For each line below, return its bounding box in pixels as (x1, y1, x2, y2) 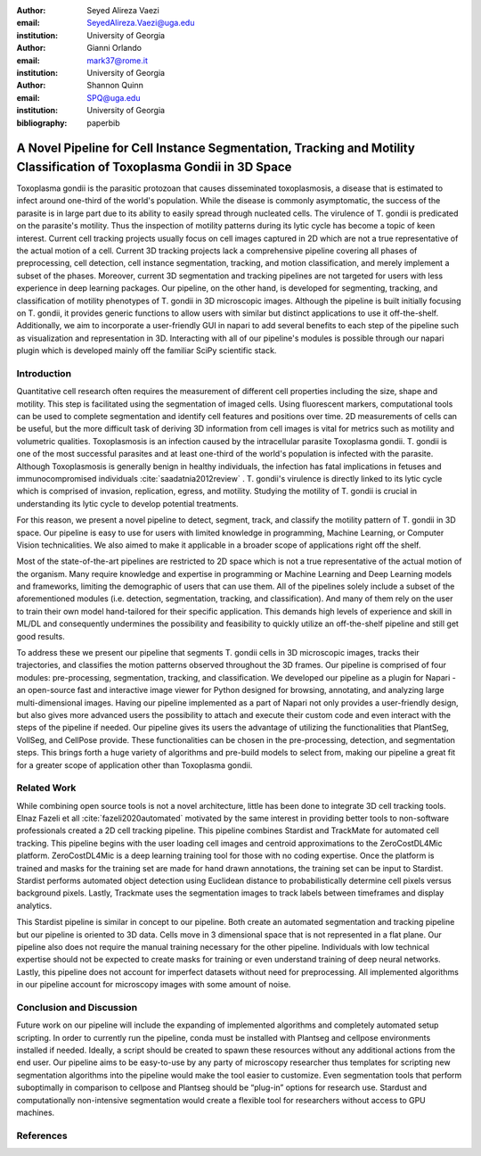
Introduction (16, 367, 71, 379)
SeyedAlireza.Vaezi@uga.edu (86, 18, 195, 29)
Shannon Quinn (86, 80, 144, 91)
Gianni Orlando (86, 43, 143, 54)
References (16, 1129, 68, 1142)
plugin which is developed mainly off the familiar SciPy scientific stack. (16, 345, 277, 356)
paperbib (86, 117, 120, 128)
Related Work (16, 781, 77, 794)
